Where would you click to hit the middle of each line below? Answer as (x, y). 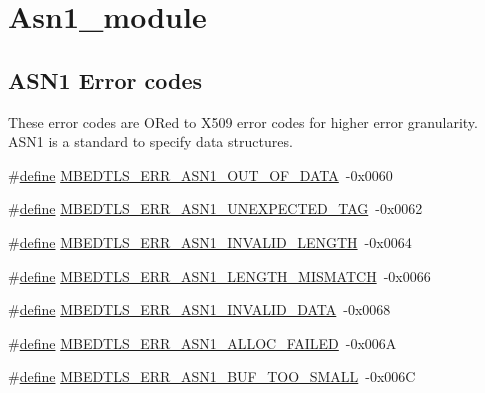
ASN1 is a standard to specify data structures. (150, 141)
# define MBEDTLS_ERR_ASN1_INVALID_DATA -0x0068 (199, 309)
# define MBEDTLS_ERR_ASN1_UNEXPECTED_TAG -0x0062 (215, 208)
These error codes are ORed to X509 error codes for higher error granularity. (243, 121)
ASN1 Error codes (105, 79)
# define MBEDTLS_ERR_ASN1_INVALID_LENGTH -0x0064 (210, 241)
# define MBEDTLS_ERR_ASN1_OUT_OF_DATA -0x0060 (200, 174)
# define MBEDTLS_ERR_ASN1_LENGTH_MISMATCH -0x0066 (219, 275)
